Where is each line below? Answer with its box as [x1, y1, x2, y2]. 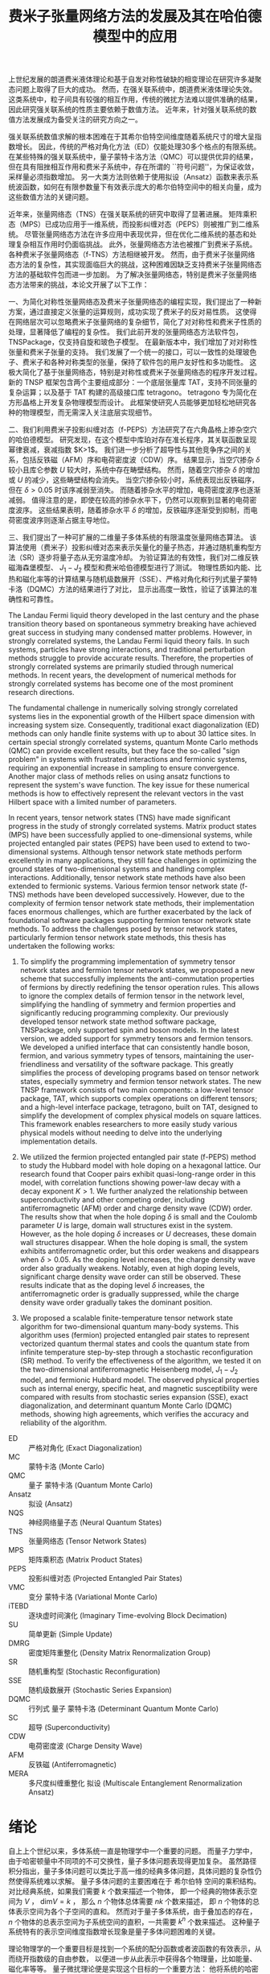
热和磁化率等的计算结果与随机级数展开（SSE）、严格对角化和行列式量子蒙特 [8, 573, 258, 584]
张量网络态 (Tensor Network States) [28, 1536, 147, 1546]
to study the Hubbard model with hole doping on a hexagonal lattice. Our [19, 1161, 261, 1170]
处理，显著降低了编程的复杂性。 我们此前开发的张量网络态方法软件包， [8, 327, 243, 337]
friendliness [19, 1059, 59, 1069]
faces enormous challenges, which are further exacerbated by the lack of [8, 907, 252, 917]
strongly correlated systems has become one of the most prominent [8, 678, 234, 689]
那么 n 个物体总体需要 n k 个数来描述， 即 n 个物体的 [81, 1896, 253, 1906]
